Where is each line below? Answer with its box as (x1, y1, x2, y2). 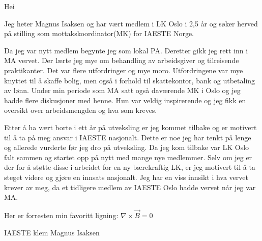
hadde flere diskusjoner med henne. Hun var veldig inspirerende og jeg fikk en (4, 95, 246, 105)
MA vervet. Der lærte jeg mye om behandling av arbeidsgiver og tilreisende (4, 55, 239, 66)
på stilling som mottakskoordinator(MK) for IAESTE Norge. (4, 28, 194, 39)
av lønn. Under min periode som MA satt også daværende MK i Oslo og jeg (4, 85, 241, 96)
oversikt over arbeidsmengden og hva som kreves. (4, 105, 157, 115)
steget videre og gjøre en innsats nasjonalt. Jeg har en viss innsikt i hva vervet (4, 171, 248, 182)
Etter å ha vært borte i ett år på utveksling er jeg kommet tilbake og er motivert (4, 122, 257, 132)
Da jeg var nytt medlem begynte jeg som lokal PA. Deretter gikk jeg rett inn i (4, 45, 248, 55)
